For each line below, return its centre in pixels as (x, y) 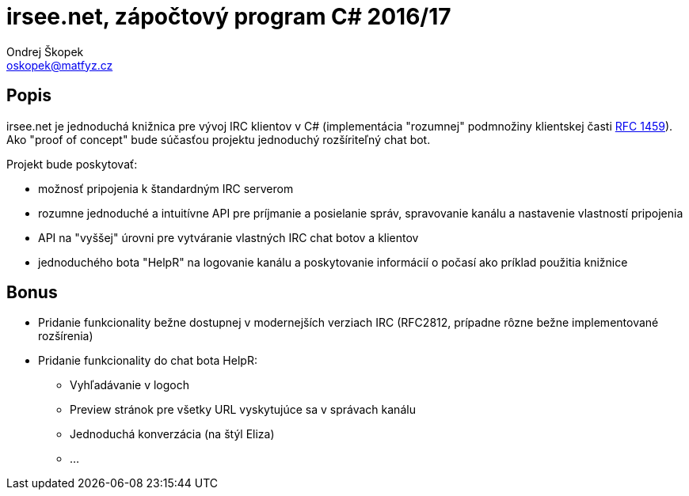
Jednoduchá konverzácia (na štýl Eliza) (172, 434)
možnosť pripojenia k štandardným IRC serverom (166, 188)
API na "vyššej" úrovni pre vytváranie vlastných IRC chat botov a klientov (228, 237)
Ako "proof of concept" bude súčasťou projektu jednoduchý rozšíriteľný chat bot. (219, 139)
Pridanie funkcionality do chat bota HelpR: (148, 361)
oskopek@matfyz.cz (60, 65)
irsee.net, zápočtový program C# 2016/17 (229, 17)
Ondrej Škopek (45, 51)
